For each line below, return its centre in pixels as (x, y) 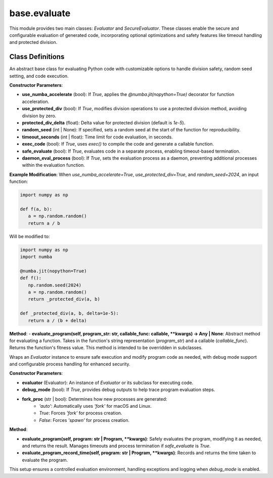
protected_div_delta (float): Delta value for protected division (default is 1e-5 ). (104, 123)
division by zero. (39, 116)
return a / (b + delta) (57, 320)
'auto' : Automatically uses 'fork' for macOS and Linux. (95, 406)
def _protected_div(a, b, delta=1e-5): (69, 314)
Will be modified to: (30, 236)
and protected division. (33, 42)
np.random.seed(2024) (55, 285)
